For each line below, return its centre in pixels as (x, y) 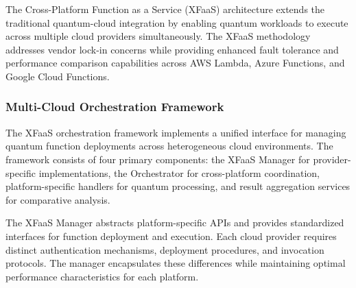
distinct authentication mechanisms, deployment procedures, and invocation (165, 249)
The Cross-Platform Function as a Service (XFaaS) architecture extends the (165, 9)
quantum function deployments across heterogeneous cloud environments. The (169, 146)
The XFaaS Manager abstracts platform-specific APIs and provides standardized (175, 223)
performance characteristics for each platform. (102, 276)
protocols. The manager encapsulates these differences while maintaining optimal (176, 263)
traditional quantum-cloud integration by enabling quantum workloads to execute (177, 22)
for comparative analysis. (58, 199)
